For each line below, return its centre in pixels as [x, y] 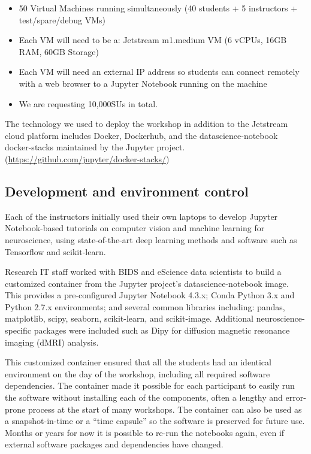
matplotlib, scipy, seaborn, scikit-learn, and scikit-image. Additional [129, 318]
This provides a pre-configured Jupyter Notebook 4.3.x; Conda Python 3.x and [150, 295]
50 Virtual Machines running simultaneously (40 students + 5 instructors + [158, 8]
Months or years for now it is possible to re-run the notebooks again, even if [145, 432]
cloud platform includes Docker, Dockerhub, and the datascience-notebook [141, 135]
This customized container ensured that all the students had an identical [138, 362]
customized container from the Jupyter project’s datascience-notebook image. [147, 283]
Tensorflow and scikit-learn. [55, 251]
